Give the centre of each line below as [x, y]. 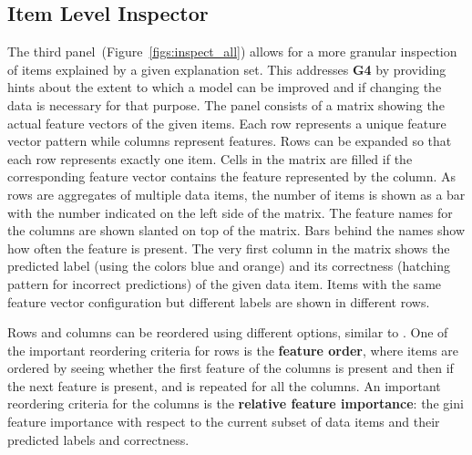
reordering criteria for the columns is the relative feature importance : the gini [236, 403]
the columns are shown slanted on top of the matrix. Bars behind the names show [236, 230]
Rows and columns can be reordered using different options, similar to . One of [228, 332]
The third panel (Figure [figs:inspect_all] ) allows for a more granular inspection [232, 52]
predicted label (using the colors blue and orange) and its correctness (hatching [229, 266]
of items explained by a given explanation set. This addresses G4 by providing [227, 69]
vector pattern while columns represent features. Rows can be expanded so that [230, 141]
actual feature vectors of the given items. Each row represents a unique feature [227, 123]
